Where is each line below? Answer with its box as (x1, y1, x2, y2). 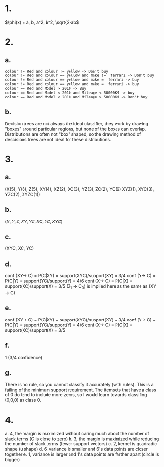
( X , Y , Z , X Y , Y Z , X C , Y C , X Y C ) (5, 219, 63, 224)
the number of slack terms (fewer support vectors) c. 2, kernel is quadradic (5, 441, 157, 447)
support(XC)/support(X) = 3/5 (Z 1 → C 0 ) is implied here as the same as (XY (5, 283, 157, 290)
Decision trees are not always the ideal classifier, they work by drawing (5, 121, 148, 126)
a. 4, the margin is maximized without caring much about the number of (5, 431, 149, 437)
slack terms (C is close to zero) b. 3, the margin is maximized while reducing (5, 436, 159, 442)
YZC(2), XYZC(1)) (5, 191, 40, 197)
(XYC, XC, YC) (5, 246, 34, 251)
